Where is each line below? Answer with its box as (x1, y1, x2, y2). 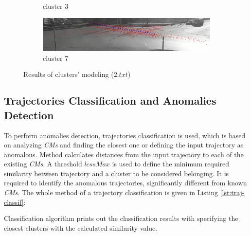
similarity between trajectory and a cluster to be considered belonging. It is (4, 168, 229, 178)
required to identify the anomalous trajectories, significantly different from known (4, 178, 247, 188)
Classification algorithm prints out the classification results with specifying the (4, 213, 238, 223)
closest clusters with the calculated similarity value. (4, 222, 158, 233)
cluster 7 (43, 53, 69, 63)
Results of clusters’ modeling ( (23, 69, 114, 79)
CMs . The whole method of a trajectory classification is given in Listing (4, 187, 218, 198)
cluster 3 (43, 1, 69, 11)
